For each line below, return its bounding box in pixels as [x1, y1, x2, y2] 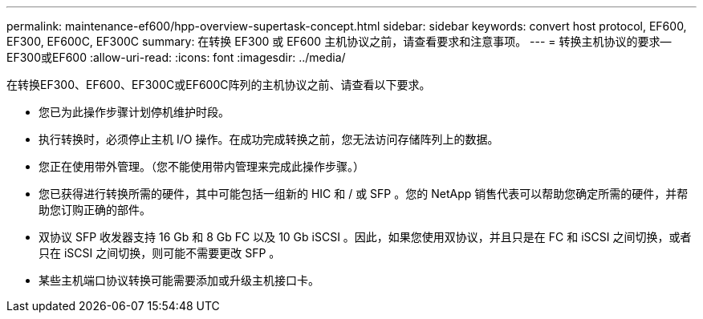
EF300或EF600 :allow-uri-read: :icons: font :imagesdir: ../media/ [6, 50, 346, 64]
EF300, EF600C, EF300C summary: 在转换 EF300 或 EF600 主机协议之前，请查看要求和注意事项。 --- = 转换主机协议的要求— [6, 34, 672, 48]
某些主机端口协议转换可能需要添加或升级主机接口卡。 [39, 273, 319, 287]
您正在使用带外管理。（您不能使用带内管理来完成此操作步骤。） [39, 159, 364, 173]
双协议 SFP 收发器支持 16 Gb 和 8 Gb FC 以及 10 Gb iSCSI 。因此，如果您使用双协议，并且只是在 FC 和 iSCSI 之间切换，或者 [39, 230, 692, 244]
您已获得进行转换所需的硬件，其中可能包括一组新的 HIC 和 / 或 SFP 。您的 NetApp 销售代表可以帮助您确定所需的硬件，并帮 [39, 187, 689, 200]
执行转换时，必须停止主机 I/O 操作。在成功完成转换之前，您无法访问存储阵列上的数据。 [39, 132, 499, 146]
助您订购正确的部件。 [39, 203, 151, 216]
